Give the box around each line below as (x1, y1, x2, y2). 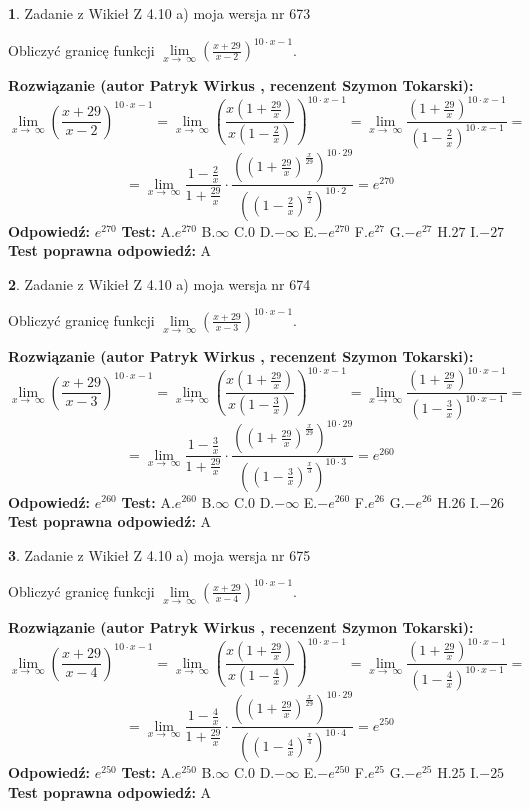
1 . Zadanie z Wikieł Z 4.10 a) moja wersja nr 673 (8, 3, 311, 23)
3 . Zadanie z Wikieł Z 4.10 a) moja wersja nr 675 (8, 544, 311, 565)
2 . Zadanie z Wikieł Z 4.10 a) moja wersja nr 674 (8, 273, 311, 294)
